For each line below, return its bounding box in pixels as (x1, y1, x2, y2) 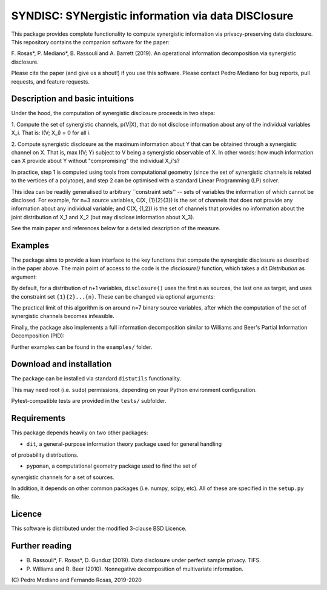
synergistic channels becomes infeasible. (11, 313, 114, 320)
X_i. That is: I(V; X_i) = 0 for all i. (11, 129, 91, 136)
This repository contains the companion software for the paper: (11, 38, 170, 45)
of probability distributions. (11, 451, 79, 459)
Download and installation (11, 359, 112, 370)
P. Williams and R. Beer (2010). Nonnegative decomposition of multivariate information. (26, 565, 243, 572)
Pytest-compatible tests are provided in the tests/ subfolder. (11, 397, 167, 405)
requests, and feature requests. (11, 78, 90, 85)
